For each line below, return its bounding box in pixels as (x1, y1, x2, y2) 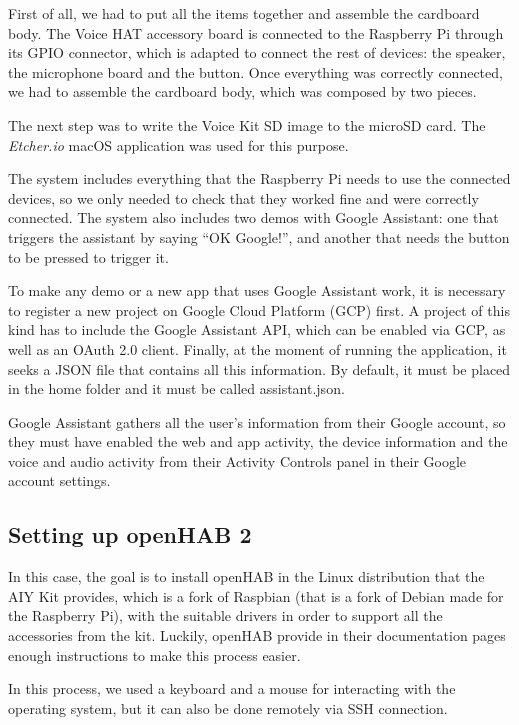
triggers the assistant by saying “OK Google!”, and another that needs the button (8, 226, 510, 247)
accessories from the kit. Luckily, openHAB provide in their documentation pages (8, 625, 506, 646)
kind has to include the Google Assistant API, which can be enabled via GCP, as (8, 319, 506, 340)
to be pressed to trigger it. (8, 246, 169, 267)
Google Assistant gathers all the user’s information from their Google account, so (8, 411, 506, 432)
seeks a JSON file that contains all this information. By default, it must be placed (8, 358, 511, 379)
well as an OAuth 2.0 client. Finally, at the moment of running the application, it (8, 338, 507, 359)
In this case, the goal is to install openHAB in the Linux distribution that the (8, 566, 485, 587)
